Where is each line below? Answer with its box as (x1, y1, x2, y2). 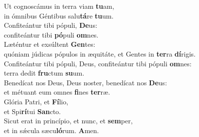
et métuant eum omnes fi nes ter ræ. (4, 87, 110, 97)
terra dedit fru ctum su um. (4, 68, 85, 78)
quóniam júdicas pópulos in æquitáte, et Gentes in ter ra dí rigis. (4, 48, 196, 59)
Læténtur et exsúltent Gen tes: (4, 39, 95, 49)
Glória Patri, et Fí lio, (4, 96, 69, 106)
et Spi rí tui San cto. (4, 106, 61, 116)
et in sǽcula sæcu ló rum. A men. (4, 125, 99, 135)
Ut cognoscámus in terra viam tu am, (4, 1, 114, 11)
